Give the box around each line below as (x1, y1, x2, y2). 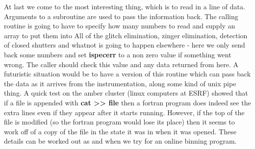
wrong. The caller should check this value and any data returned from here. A (4, 59, 238, 69)
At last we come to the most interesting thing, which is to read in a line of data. (4, 1, 245, 11)
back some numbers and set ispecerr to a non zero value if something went (4, 49, 231, 59)
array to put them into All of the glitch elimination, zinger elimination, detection (4, 30, 248, 40)
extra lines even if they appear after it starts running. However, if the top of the (4, 107, 245, 117)
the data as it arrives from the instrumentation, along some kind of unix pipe (4, 78, 236, 88)
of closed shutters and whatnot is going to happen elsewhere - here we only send (4, 40, 245, 50)
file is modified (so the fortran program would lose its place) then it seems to (4, 117, 235, 127)
